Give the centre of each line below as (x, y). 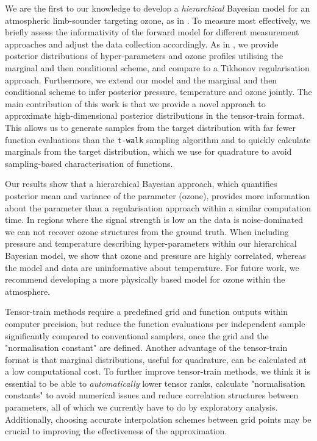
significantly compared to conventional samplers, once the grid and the (137, 335)
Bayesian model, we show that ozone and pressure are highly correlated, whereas (155, 255)
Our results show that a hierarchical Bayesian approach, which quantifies (141, 184)
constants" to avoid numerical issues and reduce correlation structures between (152, 395)
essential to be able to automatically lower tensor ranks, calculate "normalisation (155, 383)
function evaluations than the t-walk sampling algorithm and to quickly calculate (158, 139)
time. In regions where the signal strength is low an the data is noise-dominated (154, 220)
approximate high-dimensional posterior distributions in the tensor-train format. (155, 115)
